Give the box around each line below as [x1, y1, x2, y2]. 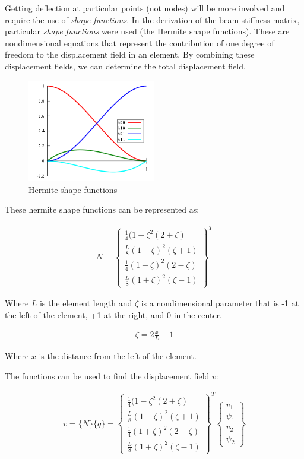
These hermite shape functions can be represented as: [5, 203, 199, 216]
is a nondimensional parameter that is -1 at [141, 297, 299, 309]
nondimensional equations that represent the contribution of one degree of [5, 36, 274, 49]
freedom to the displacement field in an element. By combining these [5, 48, 255, 61]
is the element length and [39, 297, 132, 309]
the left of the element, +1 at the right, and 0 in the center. [5, 308, 223, 321]
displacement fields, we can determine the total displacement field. [5, 59, 246, 72]
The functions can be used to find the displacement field [5, 369, 210, 382]
